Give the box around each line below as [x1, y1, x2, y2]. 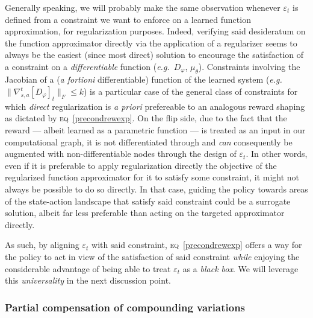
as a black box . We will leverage [182, 262, 299, 275]
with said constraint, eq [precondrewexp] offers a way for [91, 238, 302, 251]
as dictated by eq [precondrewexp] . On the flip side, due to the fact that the [5, 112, 287, 124]
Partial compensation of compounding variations [5, 299, 246, 314]
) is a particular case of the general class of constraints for [83, 85, 298, 98]
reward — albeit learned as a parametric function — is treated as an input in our [5, 124, 306, 136]
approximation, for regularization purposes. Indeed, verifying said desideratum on [5, 25, 306, 37]
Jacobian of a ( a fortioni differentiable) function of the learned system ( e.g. [5, 73, 282, 86]
